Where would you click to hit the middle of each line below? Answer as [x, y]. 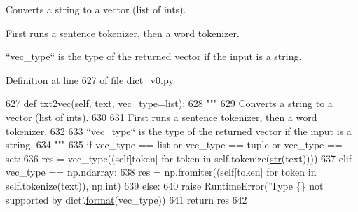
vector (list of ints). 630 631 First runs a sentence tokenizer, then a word [161, 116]
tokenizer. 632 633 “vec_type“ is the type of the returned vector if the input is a [179, 130]
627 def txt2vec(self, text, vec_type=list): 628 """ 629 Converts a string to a [169, 103]
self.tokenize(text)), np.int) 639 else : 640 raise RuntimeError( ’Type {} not [165, 185]
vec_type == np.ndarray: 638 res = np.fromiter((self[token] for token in [161, 172]
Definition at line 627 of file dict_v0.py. [91, 79]
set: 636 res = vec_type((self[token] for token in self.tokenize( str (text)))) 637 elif [179, 158]
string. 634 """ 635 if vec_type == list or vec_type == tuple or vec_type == [174, 144]
